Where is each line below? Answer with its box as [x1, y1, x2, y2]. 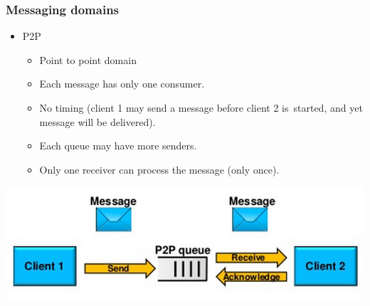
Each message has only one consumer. [39, 76, 205, 91]
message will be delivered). [39, 114, 156, 129]
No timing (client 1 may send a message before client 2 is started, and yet [39, 100, 363, 115]
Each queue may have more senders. [39, 138, 197, 153]
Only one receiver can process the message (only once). [39, 162, 280, 176]
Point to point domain [39, 52, 137, 67]
